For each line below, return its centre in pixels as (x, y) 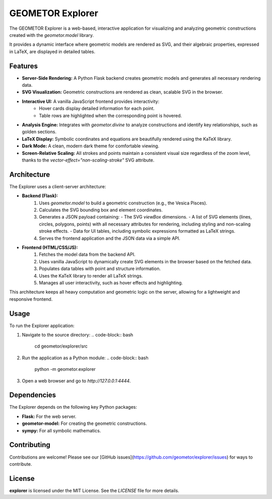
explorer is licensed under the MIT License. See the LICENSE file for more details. (94, 490)
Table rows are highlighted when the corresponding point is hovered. (111, 116)
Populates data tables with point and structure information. (100, 269)
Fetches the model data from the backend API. (87, 254)
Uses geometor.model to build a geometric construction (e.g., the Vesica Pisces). (123, 203)
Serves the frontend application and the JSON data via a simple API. (110, 238)
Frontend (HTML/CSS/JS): (50, 247)
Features (23, 66)
